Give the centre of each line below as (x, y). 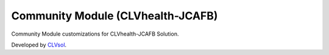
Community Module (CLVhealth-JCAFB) (115, 16)
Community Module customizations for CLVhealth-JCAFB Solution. (95, 34)
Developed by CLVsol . (39, 45)
